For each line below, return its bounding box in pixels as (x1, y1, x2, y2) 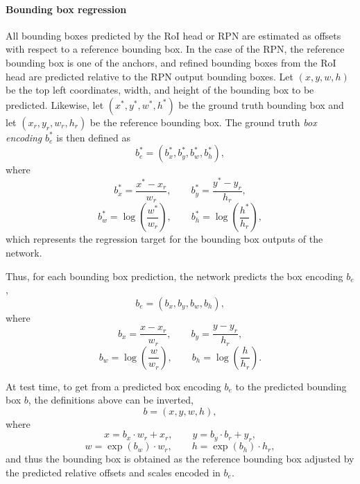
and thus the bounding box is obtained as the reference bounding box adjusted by (6, 451, 354, 466)
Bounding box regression (6, 1, 127, 16)
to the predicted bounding (235, 379, 347, 393)
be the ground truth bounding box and (178, 97, 344, 112)
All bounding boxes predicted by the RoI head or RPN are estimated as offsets (6, 28, 341, 42)
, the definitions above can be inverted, (28, 392, 194, 407)
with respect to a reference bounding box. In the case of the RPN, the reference (6, 42, 345, 56)
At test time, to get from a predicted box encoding (6, 379, 221, 393)
